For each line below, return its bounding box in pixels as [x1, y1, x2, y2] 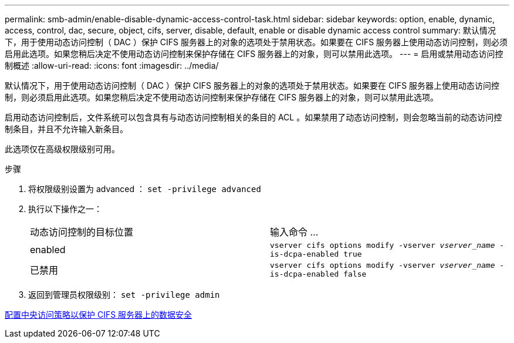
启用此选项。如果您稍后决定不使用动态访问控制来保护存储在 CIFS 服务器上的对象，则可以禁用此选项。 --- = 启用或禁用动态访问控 [5, 49, 503, 59]
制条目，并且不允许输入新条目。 [5, 124, 128, 134]
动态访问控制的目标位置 [30, 226, 134, 238]
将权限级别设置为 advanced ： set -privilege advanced [28, 184, 261, 194]
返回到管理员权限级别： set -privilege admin [28, 290, 220, 300]
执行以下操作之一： [28, 204, 102, 214]
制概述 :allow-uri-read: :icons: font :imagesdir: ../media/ [5, 60, 219, 70]
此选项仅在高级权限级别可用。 [5, 144, 120, 154]
